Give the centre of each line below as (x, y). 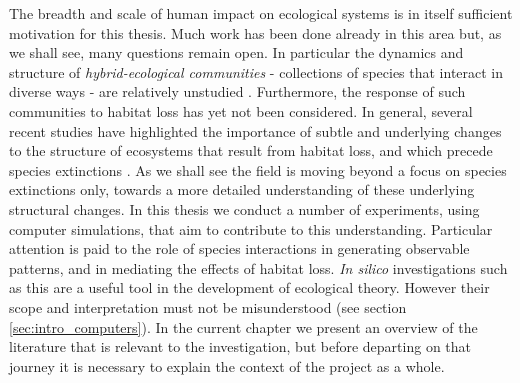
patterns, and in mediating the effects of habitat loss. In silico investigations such (258, 267)
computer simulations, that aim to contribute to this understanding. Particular (251, 228)
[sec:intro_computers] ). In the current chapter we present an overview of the (243, 326)
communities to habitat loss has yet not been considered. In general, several (241, 110)
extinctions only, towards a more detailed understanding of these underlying (242, 189)
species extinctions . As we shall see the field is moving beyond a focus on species (258, 169)
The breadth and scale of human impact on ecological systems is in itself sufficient (261, 13)
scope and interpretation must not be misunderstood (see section (208, 306)
